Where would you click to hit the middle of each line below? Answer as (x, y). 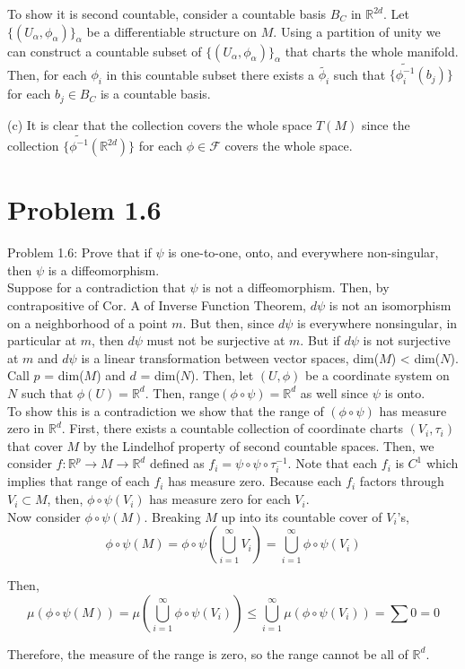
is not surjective (407, 340)
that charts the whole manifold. (372, 51)
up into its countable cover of (302, 516)
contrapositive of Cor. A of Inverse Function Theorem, (157, 304)
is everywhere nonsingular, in (377, 322)
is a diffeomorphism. (104, 269)
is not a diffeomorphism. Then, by (296, 287)
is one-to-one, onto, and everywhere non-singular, (303, 252)
